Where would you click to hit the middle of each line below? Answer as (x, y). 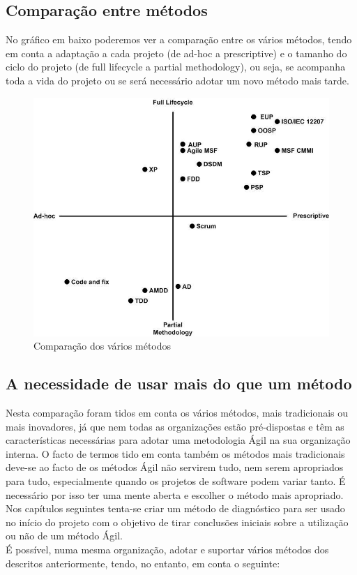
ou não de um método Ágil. (64, 536)
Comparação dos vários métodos (102, 346)
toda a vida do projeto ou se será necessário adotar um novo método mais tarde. (177, 80)
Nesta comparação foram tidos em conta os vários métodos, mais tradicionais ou (177, 413)
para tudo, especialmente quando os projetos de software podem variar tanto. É (176, 481)
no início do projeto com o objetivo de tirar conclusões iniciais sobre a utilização (177, 522)
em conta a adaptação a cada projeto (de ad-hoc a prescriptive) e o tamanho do (176, 53)
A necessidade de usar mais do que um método (179, 383)
